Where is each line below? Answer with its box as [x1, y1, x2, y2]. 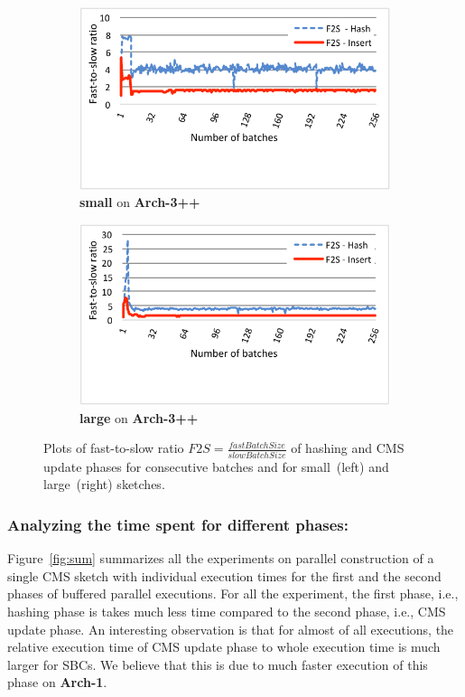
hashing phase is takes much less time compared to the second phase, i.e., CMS [7, 601, 446, 620]
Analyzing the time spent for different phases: [7, 513, 349, 535]
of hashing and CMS [291, 438, 405, 457]
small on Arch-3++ [79, 193, 200, 212]
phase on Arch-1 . [7, 673, 107, 692]
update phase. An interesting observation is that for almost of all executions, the [7, 619, 454, 638]
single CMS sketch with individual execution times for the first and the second [7, 566, 442, 585]
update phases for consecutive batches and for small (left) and [43, 457, 389, 476]
